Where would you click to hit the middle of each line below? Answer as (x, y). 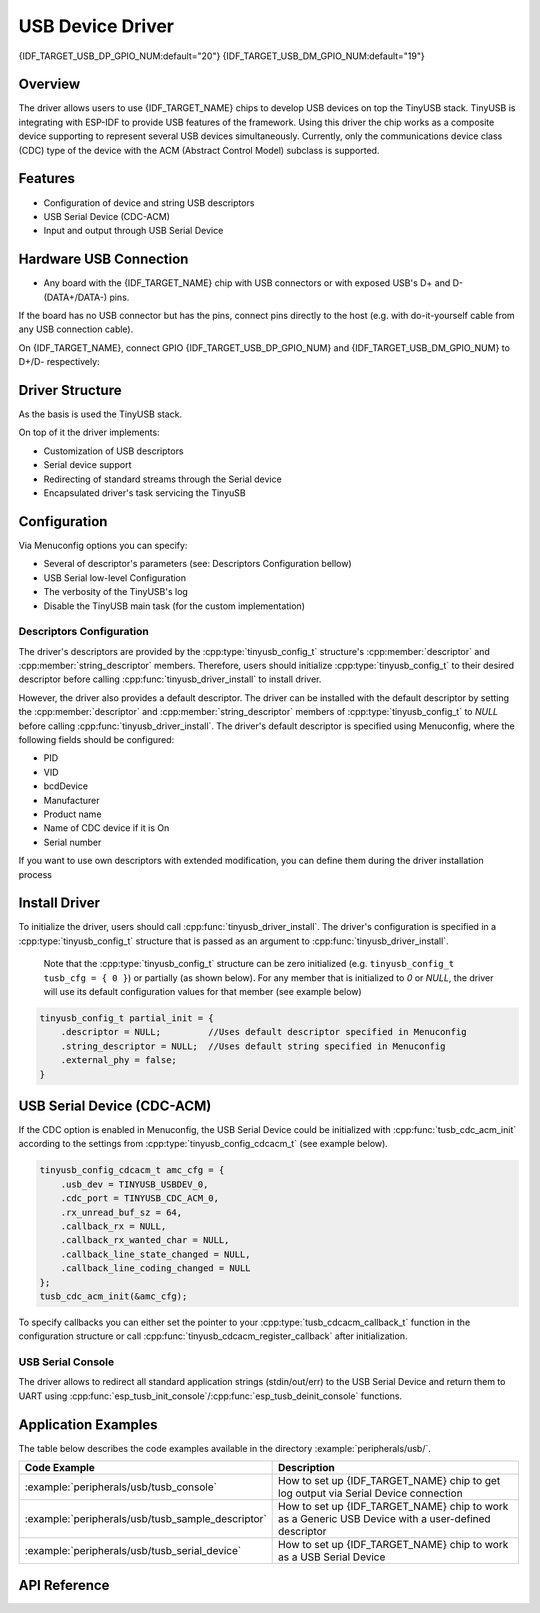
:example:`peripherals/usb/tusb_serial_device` (133, 1551)
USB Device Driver (96, 26)
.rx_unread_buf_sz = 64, (121, 1212)
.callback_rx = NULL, (113, 1226)
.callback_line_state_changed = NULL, (155, 1254)
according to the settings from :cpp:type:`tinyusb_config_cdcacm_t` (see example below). (203, 1144)
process (35, 874)
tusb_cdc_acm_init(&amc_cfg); (113, 1296)
